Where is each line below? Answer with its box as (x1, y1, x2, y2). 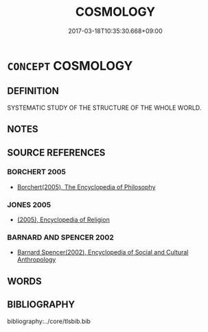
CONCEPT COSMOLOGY (7, 58, 133, 73)
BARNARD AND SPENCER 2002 (7, 233, 115, 242)
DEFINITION (7, 85, 60, 97)
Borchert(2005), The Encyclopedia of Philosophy (16, 182, 156, 191)
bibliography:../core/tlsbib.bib (7, 317, 91, 325)
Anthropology (16, 255, 56, 264)
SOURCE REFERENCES (7, 147, 106, 158)
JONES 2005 (7, 200, 51, 209)
